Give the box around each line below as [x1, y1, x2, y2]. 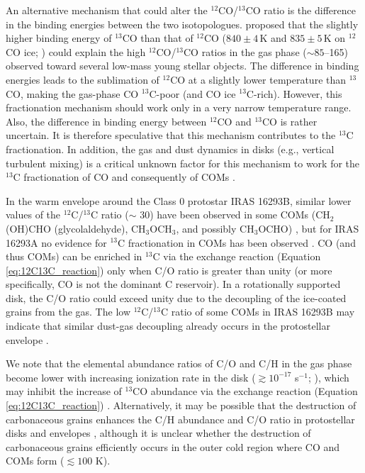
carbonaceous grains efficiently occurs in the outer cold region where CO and [6, 439, 340, 454]
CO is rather [262, 113, 318, 128]
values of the [6, 207, 61, 222]
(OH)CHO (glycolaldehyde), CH [6, 221, 146, 235]
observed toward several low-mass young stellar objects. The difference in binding [6, 58, 359, 73]
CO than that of [122, 30, 193, 45]
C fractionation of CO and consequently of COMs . [13, 169, 235, 184]
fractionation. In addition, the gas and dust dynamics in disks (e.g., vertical [6, 141, 335, 156]
